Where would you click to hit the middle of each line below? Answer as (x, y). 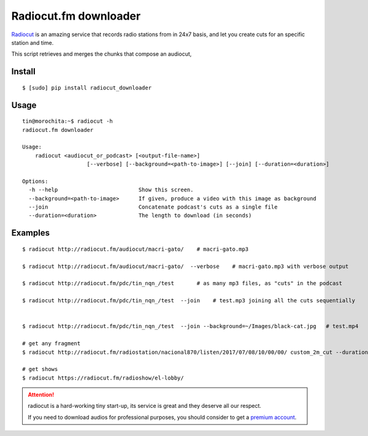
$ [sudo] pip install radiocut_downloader (87, 88)
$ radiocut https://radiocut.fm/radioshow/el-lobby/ (103, 378)
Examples (31, 233)
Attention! (41, 395)
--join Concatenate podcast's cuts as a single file (153, 207)
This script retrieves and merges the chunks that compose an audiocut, (102, 54)
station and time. (33, 42)
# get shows (40, 369)
